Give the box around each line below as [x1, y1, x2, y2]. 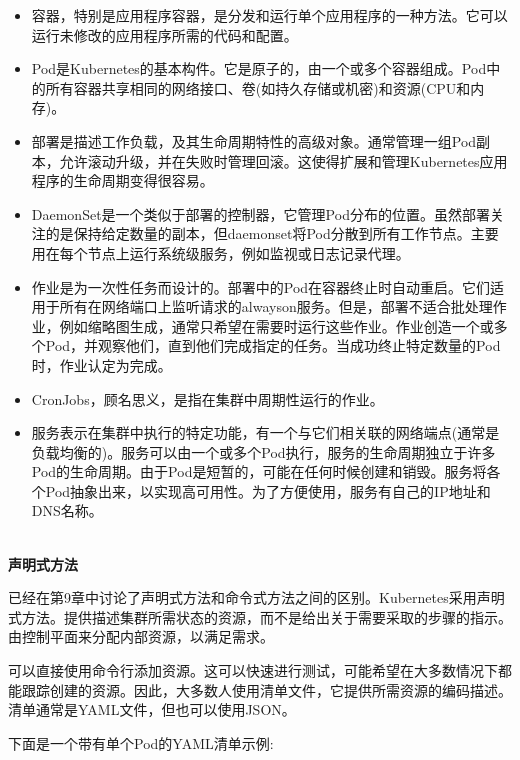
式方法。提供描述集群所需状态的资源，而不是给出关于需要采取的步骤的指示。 [8, 606, 512, 627]
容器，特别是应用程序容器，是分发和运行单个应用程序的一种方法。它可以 [31, 5, 508, 25]
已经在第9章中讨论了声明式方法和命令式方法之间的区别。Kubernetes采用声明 [8, 587, 505, 608]
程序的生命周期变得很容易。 [31, 170, 214, 191]
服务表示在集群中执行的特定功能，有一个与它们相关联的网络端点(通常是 [31, 422, 500, 443]
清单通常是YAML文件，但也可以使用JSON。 [8, 699, 296, 720]
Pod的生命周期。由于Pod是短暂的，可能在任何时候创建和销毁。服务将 [31, 461, 487, 482]
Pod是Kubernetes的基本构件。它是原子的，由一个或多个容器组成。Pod [31, 58, 487, 79]
